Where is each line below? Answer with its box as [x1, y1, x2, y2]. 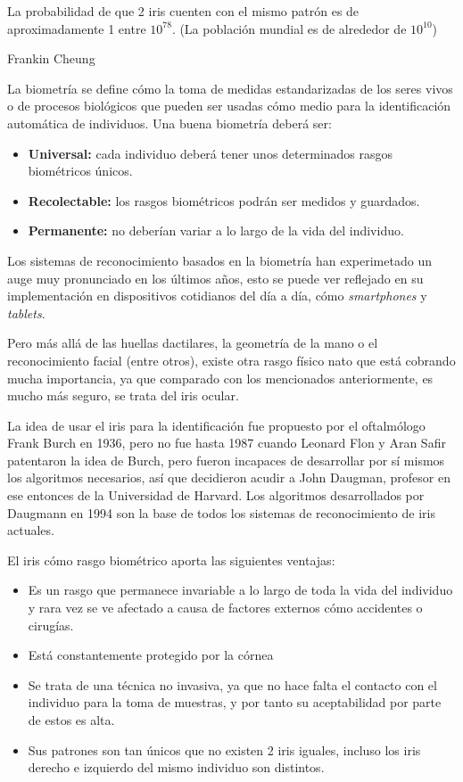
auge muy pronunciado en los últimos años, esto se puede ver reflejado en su [7, 268, 424, 287]
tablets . [7, 303, 45, 322]
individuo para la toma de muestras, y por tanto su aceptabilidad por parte [28, 693, 442, 712]
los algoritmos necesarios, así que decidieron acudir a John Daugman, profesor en [7, 468, 451, 487]
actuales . [7, 521, 54, 539]
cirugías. [28, 615, 74, 634]
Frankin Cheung [7, 49, 95, 68]
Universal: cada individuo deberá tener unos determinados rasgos [28, 144, 393, 162]
